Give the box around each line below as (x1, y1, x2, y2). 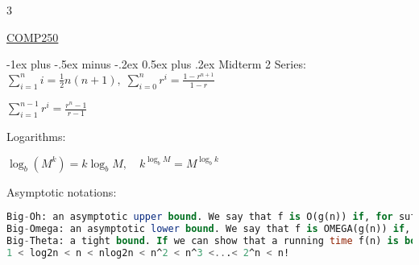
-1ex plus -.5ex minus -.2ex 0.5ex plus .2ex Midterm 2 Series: (6, 56, 306, 72)
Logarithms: (6, 127, 66, 144)
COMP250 (6, 28, 59, 45)
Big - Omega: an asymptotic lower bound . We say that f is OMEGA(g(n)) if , (6, 223, 411, 234)
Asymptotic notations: (6, 183, 117, 200)
